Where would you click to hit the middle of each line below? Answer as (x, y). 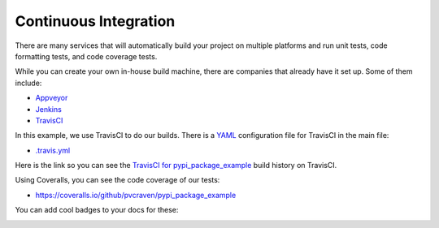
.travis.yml (53, 150)
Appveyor (52, 98)
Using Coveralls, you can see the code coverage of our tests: (117, 180)
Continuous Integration (95, 21)
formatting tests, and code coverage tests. (86, 56)
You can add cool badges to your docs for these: (97, 210)
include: (28, 83)
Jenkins (49, 109)
